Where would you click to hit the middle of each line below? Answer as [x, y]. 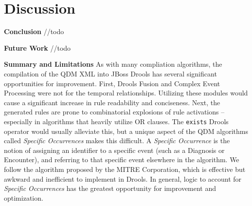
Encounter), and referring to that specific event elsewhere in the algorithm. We [122, 159]
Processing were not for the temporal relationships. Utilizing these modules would [126, 93]
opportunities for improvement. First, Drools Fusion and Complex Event [112, 83]
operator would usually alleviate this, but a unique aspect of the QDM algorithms [126, 131]
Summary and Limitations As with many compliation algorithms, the [113, 64]
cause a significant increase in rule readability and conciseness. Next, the [112, 102]
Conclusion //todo [34, 31]
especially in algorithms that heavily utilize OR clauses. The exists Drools [116, 121]
